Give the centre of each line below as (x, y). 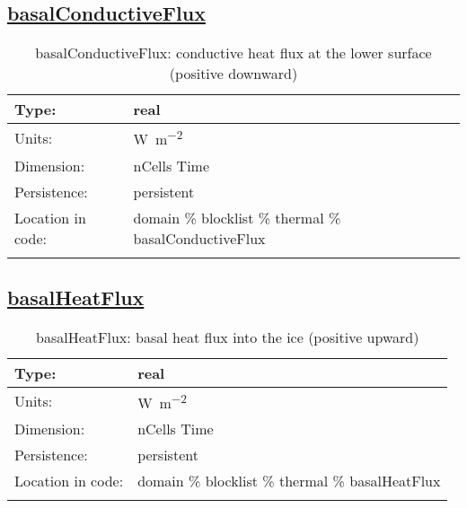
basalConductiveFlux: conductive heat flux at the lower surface (233, 53)
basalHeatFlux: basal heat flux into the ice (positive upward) (228, 337)
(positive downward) (233, 74)
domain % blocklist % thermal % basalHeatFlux (289, 481)
